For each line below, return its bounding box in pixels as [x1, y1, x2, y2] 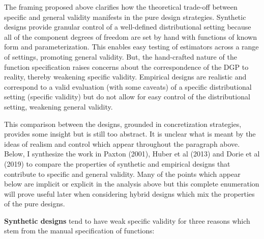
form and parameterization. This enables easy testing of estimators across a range [4, 41, 259, 52]
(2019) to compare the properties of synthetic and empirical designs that [4, 158, 230, 169]
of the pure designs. [4, 198, 65, 209]
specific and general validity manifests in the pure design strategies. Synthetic [4, 11, 246, 22]
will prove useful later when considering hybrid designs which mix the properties [4, 188, 255, 199]
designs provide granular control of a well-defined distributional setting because [4, 21, 251, 32]
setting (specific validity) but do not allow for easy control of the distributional [4, 91, 250, 102]
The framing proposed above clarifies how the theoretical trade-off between [4, 2, 238, 12]
